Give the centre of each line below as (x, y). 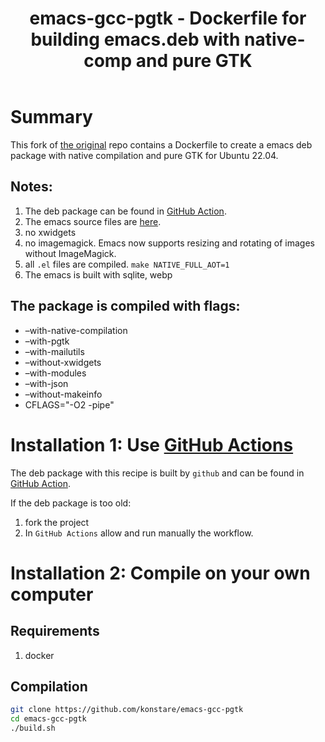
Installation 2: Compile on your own (160, 573)
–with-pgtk (47, 341)
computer (52, 594)
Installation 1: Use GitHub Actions (152, 444)
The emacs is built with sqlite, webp (98, 274)
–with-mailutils (54, 351)
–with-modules (55, 373)
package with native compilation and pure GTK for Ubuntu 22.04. (144, 155)
